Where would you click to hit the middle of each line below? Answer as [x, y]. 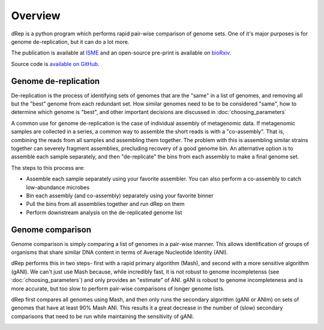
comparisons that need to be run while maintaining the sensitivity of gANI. [103, 316]
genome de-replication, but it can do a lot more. [70, 41]
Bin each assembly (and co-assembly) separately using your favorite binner [120, 196]
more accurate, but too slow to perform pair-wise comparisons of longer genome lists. [118, 289]
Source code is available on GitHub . [55, 64]
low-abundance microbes [58, 187]
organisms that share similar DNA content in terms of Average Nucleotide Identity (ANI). [119, 252]
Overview [36, 16]
